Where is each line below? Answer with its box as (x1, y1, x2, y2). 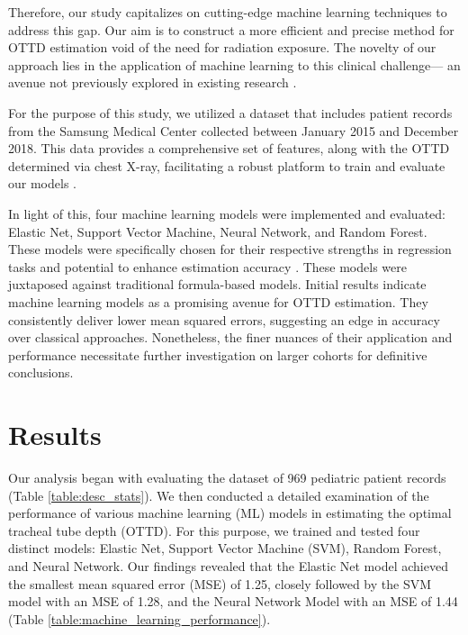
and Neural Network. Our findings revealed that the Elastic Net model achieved (8, 556, 448, 575)
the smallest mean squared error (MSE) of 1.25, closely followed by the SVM (8, 574, 432, 593)
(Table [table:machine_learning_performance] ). (8, 609, 271, 628)
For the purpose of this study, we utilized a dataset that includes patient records (8, 103, 453, 122)
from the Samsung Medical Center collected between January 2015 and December (8, 121, 459, 140)
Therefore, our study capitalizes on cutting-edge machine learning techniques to (8, 3, 447, 21)
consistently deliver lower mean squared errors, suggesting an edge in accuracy (8, 310, 440, 329)
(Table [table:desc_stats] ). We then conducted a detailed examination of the (8, 485, 429, 504)
